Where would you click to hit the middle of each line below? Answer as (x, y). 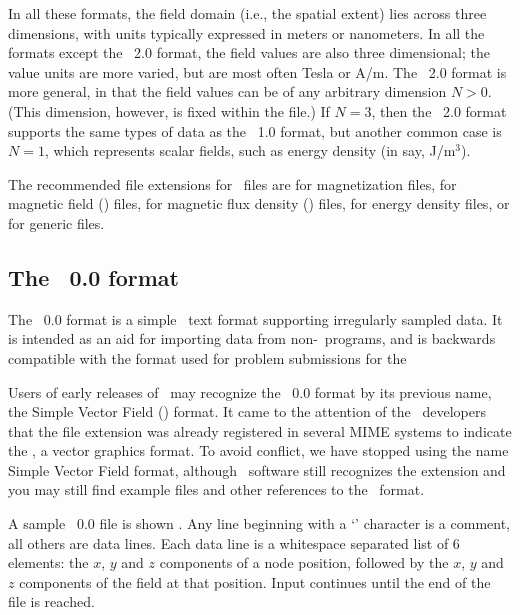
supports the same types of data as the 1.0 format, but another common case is (255, 130)
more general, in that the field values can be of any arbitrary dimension (227, 91)
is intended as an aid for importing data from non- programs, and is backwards (252, 338)
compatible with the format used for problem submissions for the (207, 357)
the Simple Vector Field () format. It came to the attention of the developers (247, 411)
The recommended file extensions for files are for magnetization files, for (232, 183)
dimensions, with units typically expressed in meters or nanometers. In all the (246, 32)
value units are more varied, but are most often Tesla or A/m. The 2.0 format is (257, 71)
